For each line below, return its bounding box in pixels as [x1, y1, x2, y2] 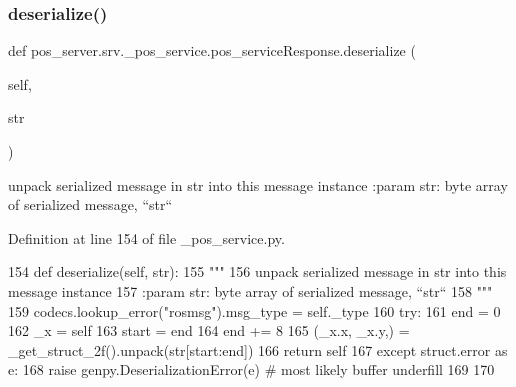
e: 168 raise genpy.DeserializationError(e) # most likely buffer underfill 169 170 [8, 359, 495, 380]
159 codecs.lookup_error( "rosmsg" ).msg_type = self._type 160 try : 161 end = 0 [8, 300, 501, 321]
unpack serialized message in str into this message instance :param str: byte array [8, 174, 508, 195]
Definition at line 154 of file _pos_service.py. [8, 227, 285, 248]
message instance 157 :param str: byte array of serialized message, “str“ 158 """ [8, 280, 493, 301]
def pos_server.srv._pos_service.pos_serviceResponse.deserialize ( [8, 40, 416, 61]
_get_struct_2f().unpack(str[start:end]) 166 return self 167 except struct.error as [8, 339, 508, 360]
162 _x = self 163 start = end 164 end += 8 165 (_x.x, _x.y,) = [8, 320, 410, 341]
